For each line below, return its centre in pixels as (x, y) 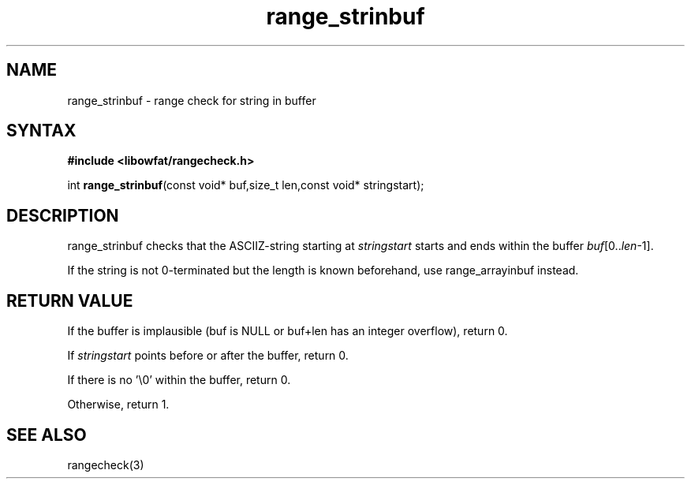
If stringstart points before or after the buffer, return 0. (208, 356)
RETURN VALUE (70, 300)
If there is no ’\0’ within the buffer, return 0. (179, 380)
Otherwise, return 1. (118, 405)
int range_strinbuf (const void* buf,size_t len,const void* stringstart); (246, 185)
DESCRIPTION (63, 215)
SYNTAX (41, 131)
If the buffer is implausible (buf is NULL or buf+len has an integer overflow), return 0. (288, 331)
